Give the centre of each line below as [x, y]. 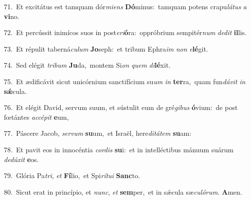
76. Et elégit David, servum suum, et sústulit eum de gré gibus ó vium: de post [121, 107]
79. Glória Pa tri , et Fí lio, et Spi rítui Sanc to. [72, 175]
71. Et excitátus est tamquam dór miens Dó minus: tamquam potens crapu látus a [125, 6]
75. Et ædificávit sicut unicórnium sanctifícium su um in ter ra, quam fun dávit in [125, 81]
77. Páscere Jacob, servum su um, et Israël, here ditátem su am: [98, 133]
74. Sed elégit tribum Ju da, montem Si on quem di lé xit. [87, 65]
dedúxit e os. [21, 159]
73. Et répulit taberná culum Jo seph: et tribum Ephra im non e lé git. [106, 48]
